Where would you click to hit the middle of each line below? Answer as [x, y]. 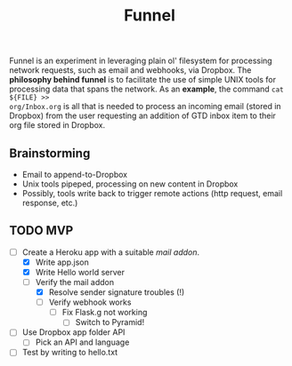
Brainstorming [50, 153]
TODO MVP [41, 231]
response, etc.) [50, 203]
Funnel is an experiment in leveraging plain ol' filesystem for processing [141, 61]
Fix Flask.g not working [105, 313]
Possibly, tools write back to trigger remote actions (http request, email [152, 193]
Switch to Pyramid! [110, 322]
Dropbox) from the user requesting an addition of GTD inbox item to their [142, 115]
